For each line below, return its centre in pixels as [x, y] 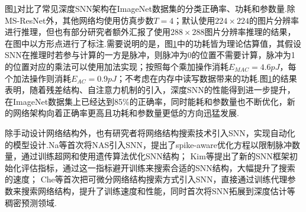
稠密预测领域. [31, 202]
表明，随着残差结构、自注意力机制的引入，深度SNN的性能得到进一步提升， [150, 90]
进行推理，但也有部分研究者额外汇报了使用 [88, 32]
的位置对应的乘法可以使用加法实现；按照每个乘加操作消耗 [117, 66]
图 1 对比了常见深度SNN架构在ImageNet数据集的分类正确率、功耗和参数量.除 [150, 8]
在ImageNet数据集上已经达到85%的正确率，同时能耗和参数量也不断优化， [146, 101]
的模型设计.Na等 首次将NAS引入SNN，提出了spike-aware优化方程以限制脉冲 [149, 144]
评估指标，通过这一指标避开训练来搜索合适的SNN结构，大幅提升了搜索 [158, 167]
